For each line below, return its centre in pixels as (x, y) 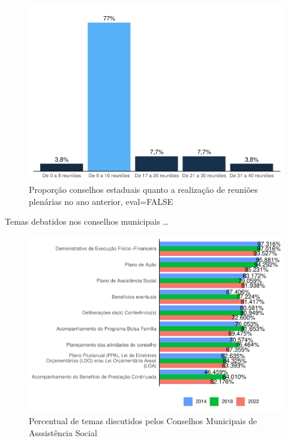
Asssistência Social (63, 432)
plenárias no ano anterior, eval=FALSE (101, 201)
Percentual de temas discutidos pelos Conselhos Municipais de (143, 421)
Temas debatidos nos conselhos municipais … (87, 221)
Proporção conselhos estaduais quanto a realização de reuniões (143, 190)
